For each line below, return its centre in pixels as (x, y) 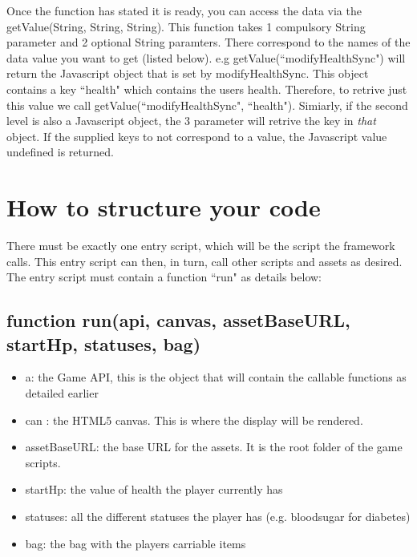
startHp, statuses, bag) (104, 343)
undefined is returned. (60, 152)
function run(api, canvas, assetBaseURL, (178, 320)
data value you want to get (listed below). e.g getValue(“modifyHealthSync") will (206, 57)
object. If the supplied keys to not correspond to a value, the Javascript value (197, 136)
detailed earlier (62, 393)
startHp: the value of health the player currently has (154, 489)
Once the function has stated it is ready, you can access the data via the (184, 10)
